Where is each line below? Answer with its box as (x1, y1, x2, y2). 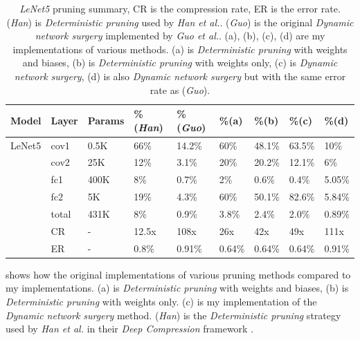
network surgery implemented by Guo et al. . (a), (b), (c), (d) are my (35, 28, 325, 43)
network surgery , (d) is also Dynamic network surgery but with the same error (14, 68, 346, 83)
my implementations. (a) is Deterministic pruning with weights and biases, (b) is (6, 281, 349, 295)
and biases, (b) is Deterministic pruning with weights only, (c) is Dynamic (22, 55, 338, 70)
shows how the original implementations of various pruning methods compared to (6, 267, 351, 281)
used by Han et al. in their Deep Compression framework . (6, 321, 254, 336)
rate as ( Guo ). (150, 82, 210, 97)
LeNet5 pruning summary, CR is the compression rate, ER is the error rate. (19, 1, 341, 15)
